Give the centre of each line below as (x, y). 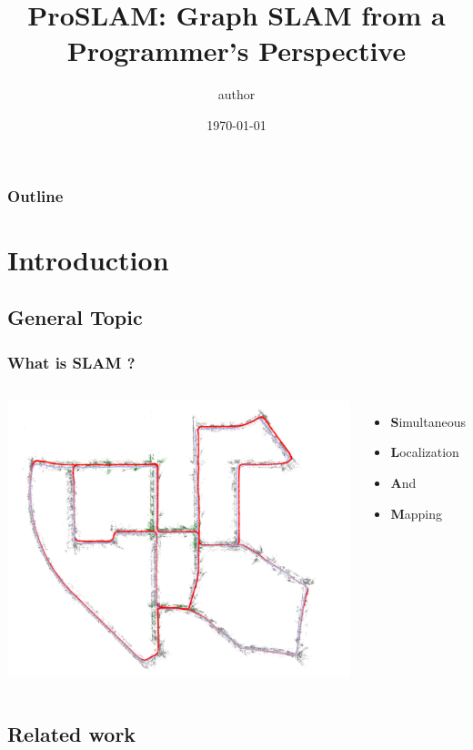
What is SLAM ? (71, 362)
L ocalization (425, 452)
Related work (72, 733)
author (236, 94)
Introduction (88, 259)
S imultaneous (428, 421)
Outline (35, 195)
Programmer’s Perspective (236, 51)
